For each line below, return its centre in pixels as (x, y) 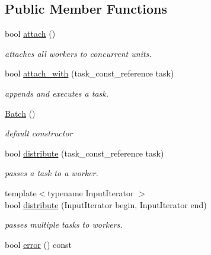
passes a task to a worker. (52, 173)
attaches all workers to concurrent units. (78, 53)
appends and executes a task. (57, 93)
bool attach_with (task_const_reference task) (89, 73)
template (21, 192)
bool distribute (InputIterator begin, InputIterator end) (106, 204)
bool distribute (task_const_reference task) (84, 153)
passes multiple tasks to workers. (64, 224)
